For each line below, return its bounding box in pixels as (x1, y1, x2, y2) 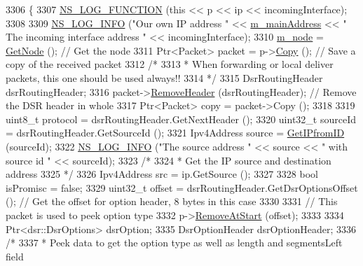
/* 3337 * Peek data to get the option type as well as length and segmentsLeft (6, 235, 343, 250)
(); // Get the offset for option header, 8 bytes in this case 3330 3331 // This (6, 194, 338, 209)
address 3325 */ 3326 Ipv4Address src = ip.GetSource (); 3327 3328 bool (6, 167, 318, 181)
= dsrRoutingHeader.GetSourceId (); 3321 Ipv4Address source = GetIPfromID (6, 125, 345, 140)
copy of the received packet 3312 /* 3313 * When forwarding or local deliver (6, 57, 334, 71)
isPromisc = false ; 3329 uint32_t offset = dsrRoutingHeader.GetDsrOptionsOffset (6, 180, 358, 195)
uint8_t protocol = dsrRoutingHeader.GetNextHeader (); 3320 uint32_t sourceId (6, 111, 357, 126)
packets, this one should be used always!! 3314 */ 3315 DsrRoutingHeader (6, 70, 323, 85)
